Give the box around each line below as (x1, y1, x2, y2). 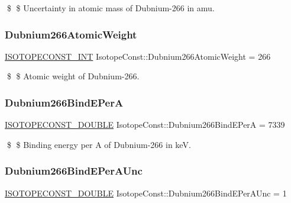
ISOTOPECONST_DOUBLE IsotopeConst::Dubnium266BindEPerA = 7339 (5, 118, 285, 131)
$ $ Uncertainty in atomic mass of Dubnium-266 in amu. (7, 2, 215, 14)
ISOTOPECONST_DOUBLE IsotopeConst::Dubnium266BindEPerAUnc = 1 (5, 186, 287, 199)
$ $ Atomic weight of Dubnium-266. (7, 70, 140, 82)
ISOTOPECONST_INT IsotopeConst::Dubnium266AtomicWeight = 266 (5, 50, 271, 62)
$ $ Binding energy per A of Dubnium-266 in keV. (7, 138, 191, 150)
